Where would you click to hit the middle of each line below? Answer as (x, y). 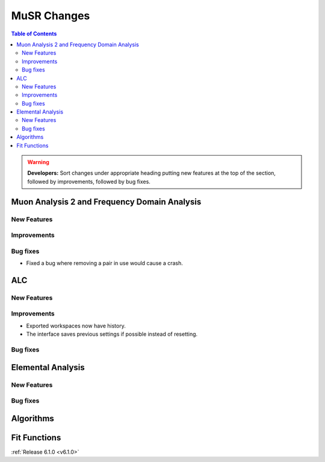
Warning (38, 162)
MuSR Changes (51, 16)
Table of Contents (34, 34)
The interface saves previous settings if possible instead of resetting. (112, 334)
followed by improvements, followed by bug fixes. (89, 181)
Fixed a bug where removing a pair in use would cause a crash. (105, 263)
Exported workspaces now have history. (76, 326)
